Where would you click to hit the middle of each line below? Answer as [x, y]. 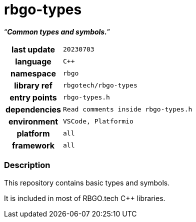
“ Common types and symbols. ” [57, 31]
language [33, 61]
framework [33, 145]
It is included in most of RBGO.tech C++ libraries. [85, 198]
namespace [33, 73]
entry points [33, 97]
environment [33, 121]
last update [33, 49]
